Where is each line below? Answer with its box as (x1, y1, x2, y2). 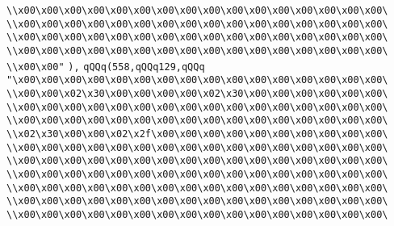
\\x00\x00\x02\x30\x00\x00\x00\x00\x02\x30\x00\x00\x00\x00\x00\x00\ (6, 87, 388, 99)
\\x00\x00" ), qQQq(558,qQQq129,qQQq (6, 61, 205, 73)
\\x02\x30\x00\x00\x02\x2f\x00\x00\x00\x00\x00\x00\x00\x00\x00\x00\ (6, 128, 388, 140)
